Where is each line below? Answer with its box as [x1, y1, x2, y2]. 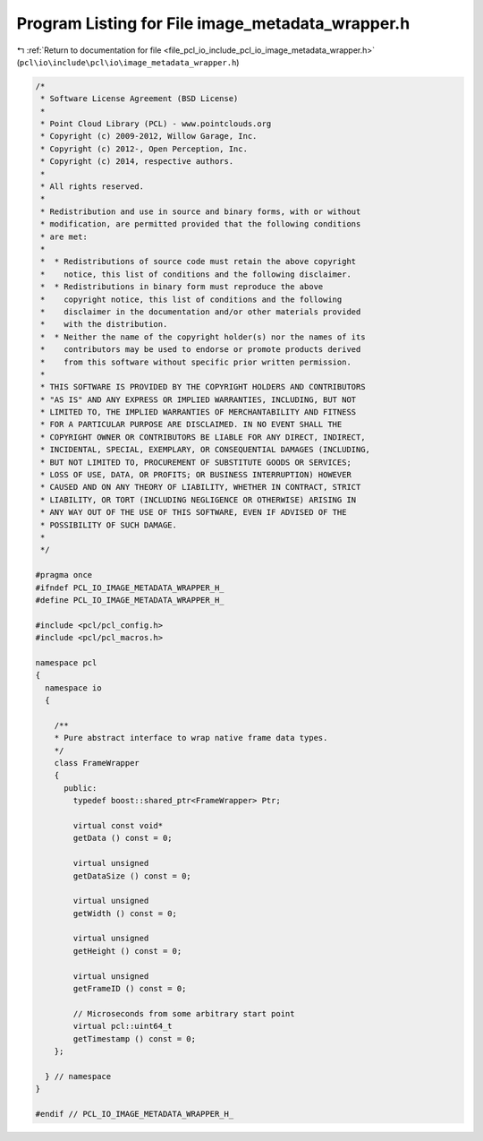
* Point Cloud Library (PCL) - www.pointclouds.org [40, 119, 272, 129]
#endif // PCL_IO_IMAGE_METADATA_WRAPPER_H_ [35, 1109, 234, 1119]
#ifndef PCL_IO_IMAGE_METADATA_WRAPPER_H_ [35, 582, 225, 593]
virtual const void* [72, 820, 164, 830]
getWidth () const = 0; [72, 908, 178, 918]
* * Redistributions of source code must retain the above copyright [40, 256, 357, 267]
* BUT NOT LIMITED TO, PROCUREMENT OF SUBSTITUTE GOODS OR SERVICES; [40, 457, 352, 468]
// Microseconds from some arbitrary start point [72, 1008, 295, 1018]
